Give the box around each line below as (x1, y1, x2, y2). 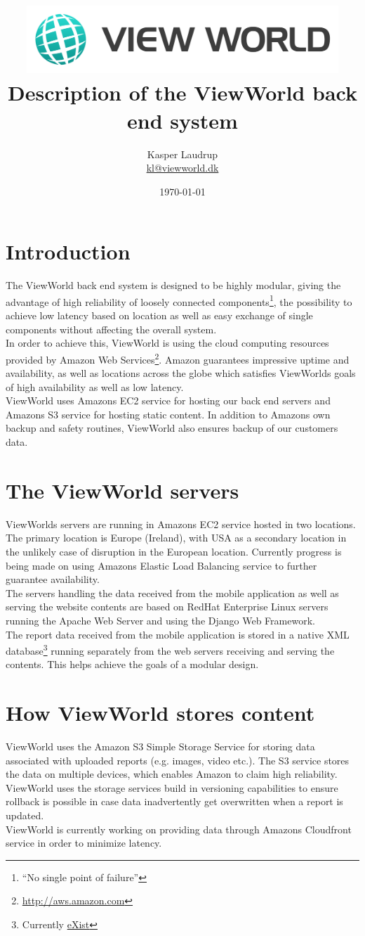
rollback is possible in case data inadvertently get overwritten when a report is (6, 794, 343, 809)
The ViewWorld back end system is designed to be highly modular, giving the (6, 278, 341, 293)
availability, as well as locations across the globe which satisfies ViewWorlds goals (6, 366, 356, 380)
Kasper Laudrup (147, 146, 218, 161)
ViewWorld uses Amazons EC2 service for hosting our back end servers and (6, 393, 331, 408)
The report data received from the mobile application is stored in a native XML (6, 627, 350, 641)
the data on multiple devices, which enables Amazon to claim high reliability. (6, 767, 338, 781)
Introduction (6, 237, 131, 266)
